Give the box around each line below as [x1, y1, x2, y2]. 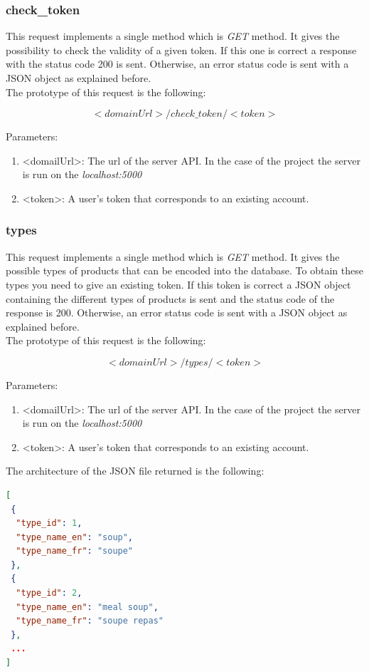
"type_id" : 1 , [16, 518, 82, 529]
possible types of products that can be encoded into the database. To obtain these [6, 263, 363, 278]
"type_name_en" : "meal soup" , [16, 601, 159, 612]
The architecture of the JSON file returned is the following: [6, 463, 264, 478]
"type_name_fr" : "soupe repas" [16, 616, 164, 626]
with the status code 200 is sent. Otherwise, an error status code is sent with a [6, 56, 349, 71]
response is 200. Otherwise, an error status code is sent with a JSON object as [6, 305, 348, 320]
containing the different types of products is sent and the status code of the [6, 291, 335, 306]
